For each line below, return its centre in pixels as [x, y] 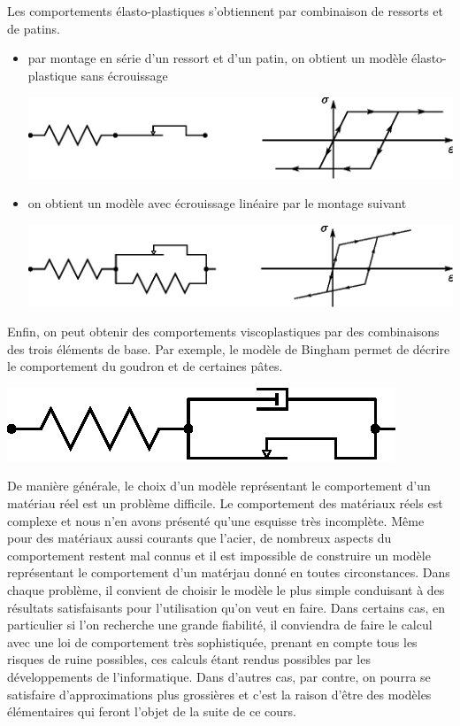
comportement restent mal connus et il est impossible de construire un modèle [219, 555]
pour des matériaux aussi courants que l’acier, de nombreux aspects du [199, 538]
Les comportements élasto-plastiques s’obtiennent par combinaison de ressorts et [226, 11]
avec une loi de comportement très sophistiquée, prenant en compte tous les [212, 641]
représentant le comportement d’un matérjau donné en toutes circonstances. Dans [229, 572]
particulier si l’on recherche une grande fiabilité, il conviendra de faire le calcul [220, 625]
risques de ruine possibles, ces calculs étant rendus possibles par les [189, 659]
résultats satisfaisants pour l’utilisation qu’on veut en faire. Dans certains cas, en [226, 607]
